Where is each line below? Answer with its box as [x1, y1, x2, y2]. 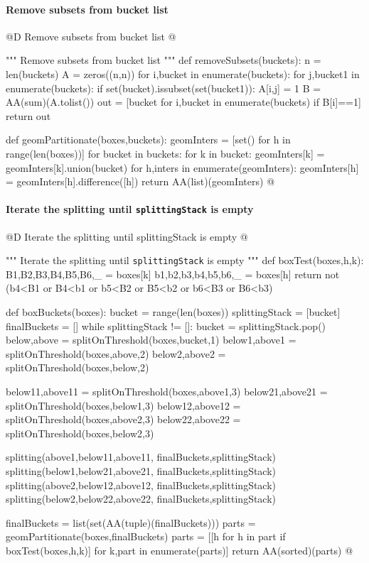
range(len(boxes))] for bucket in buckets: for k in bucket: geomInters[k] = [6, 146, 325, 160]
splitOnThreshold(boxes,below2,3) [6, 425, 154, 440]
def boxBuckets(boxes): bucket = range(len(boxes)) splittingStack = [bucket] [6, 305, 341, 319]
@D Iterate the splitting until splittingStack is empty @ [6, 229, 248, 244]
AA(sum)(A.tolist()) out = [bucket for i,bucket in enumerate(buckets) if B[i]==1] [6, 94, 361, 109]
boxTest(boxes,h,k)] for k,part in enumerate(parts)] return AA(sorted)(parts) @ [6, 542, 353, 557]
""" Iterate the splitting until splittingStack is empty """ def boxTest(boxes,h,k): [6, 253, 364, 268]
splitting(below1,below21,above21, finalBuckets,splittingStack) [6, 463, 277, 478]
